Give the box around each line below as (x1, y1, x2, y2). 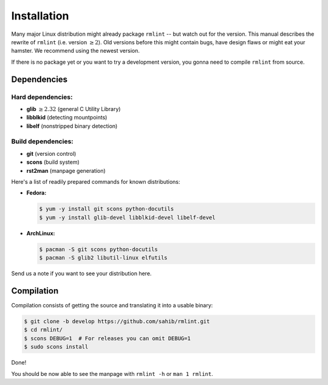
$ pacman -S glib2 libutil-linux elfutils (39, 255, 168, 261)
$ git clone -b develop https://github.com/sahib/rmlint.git (24, 318, 210, 324)
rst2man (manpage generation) (26, 167, 106, 174)
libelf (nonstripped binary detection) (26, 122, 118, 130)
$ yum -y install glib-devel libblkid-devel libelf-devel (39, 214, 216, 221)
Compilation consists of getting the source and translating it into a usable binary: (11, 301, 213, 309)
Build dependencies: (11, 137, 74, 146)
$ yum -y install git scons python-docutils (39, 206, 174, 212)
